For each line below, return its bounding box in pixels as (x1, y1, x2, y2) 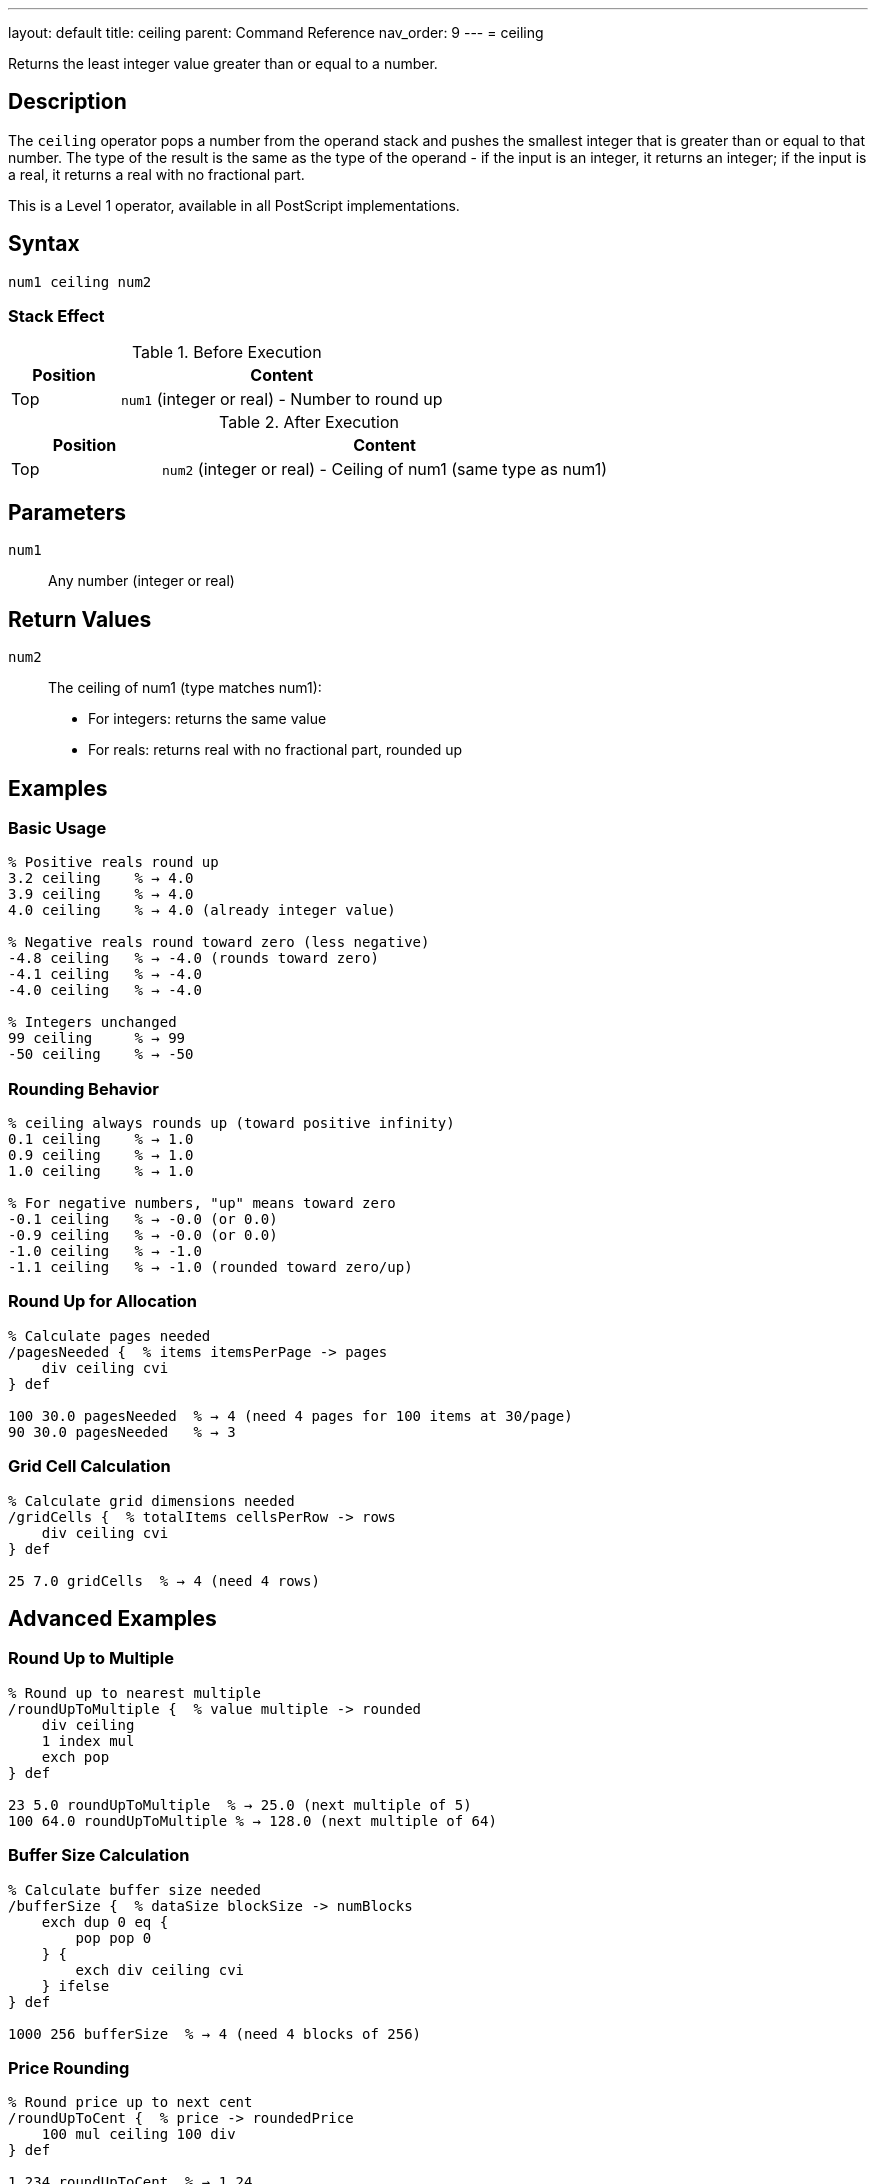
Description (8, 89, 127, 115)
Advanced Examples (8, 1606, 217, 1632)
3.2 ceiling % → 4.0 (8, 870, 194, 887)
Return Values (8, 606, 152, 632)
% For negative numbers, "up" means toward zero (8, 1195, 396, 1212)
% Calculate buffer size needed (8, 1881, 261, 1898)
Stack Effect (8, 306, 105, 327)
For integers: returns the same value (88, 710, 327, 728)
